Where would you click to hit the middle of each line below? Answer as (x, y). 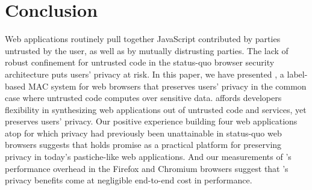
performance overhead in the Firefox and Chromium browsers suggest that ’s (147, 168)
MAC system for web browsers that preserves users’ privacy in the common (167, 86)
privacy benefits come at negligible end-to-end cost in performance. (129, 180)
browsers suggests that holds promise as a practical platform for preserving (143, 145)
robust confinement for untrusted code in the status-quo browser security (140, 62)
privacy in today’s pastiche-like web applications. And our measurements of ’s (148, 157)
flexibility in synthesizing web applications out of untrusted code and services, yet (156, 109)
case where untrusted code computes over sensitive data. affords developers (143, 98)
